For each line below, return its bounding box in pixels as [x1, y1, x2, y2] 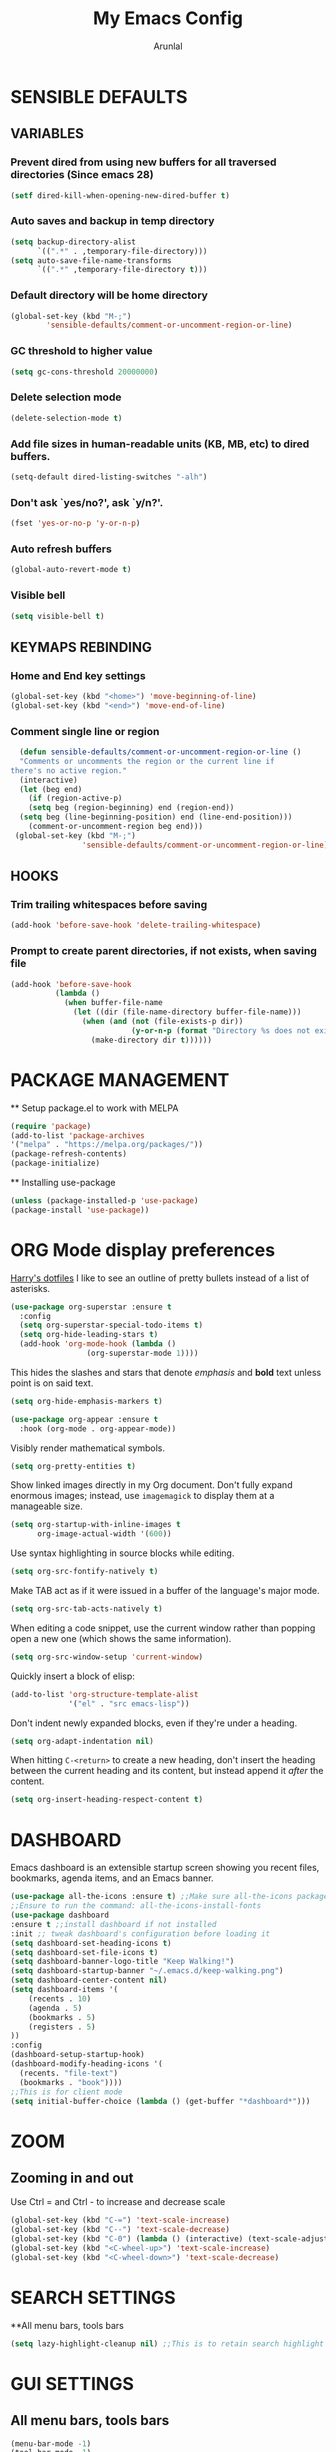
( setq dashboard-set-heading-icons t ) [10, 1938, 172, 1948]
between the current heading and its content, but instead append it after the [10, 1765, 324, 1777]
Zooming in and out [10, 2169, 134, 2186]
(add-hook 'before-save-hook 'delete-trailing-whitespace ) [10, 920, 262, 931]
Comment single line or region [10, 724, 160, 738]
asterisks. [10, 1282, 51, 1294]
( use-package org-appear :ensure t [10, 1414, 159, 1424]
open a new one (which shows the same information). [10, 1632, 232, 1644]
